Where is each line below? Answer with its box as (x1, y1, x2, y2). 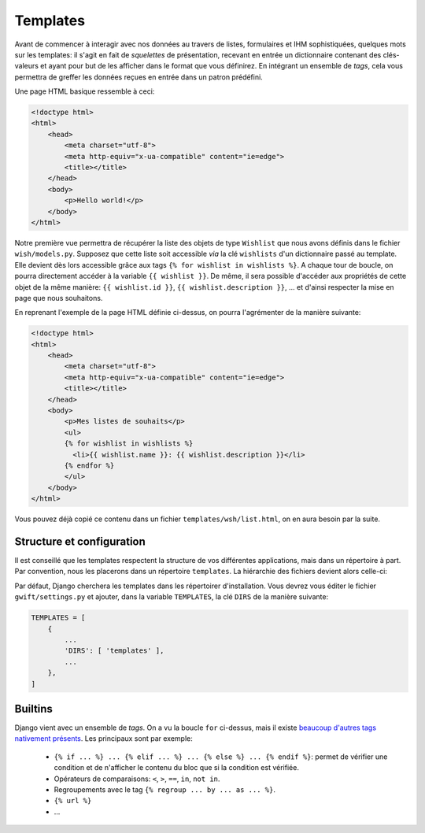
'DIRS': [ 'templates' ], (64, 646, 164, 655)
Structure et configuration (14, 535, 146, 548)
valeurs (14, 61, 39, 71)
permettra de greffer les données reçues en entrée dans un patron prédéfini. (14, 72, 263, 82)
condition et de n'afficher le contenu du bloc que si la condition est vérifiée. (54, 763, 299, 772)
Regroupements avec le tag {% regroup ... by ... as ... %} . (54, 785, 275, 794)
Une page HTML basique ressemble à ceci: (14, 87, 155, 96)
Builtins (14, 702, 53, 716)
